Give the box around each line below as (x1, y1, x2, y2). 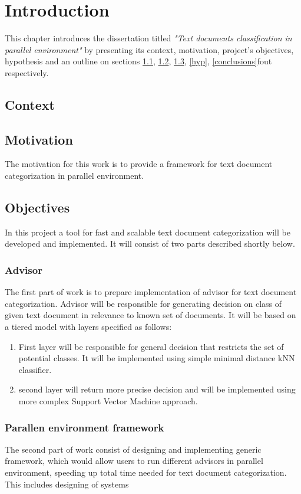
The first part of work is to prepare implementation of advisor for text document (5, 286, 297, 298)
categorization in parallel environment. (5, 169, 144, 182)
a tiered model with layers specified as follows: (5, 320, 172, 333)
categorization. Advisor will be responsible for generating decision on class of (5, 297, 282, 309)
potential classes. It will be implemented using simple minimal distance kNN (18, 352, 295, 364)
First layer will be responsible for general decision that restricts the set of (18, 340, 284, 352)
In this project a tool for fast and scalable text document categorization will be (5, 225, 290, 238)
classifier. (18, 363, 52, 375)
